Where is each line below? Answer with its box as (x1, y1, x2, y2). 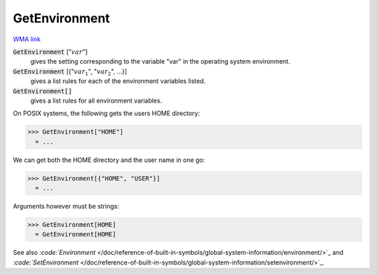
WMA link (13, 35, 41, 43)
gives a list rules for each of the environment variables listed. (30, 77, 206, 85)
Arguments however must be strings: (13, 202, 119, 210)
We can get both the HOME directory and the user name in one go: (13, 156, 205, 164)
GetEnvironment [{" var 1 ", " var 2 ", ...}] (13, 67, 127, 77)
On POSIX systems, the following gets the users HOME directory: (13, 109, 200, 118)
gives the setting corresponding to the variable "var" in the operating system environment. (30, 57, 290, 66)
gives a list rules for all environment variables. (30, 96, 163, 105)
